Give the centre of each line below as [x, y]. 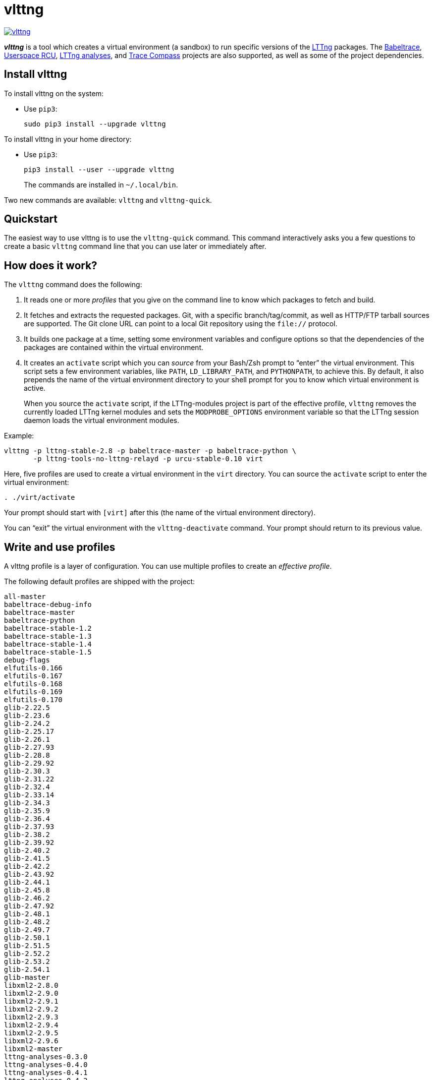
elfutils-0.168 [33, 684]
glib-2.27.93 [29, 748]
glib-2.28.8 [27, 755]
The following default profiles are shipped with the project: [100, 582]
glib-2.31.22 [29, 779]
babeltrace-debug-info [48, 605]
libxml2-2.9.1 [31, 1001]
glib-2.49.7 [27, 930]
